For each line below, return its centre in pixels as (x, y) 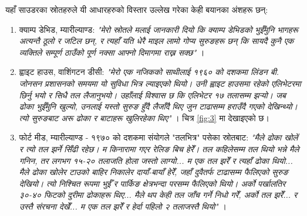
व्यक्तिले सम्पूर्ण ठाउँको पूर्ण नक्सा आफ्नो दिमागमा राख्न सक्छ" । (112, 52)
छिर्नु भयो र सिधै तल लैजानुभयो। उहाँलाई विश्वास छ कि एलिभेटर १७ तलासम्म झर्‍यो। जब (152, 95)
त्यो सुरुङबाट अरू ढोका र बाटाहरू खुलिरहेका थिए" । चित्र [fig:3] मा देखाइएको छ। (144, 117)
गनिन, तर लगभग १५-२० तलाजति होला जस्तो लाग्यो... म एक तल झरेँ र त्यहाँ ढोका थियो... (156, 160)
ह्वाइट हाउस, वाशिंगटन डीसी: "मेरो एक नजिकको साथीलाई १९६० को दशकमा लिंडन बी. (149, 72)
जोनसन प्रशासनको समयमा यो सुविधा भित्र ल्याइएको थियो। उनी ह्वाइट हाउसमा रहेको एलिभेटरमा (160, 83)
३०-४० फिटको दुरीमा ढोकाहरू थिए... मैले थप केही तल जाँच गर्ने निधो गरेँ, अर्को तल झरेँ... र (158, 195)
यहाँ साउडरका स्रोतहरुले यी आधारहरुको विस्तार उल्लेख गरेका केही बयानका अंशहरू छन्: (137, 9)
